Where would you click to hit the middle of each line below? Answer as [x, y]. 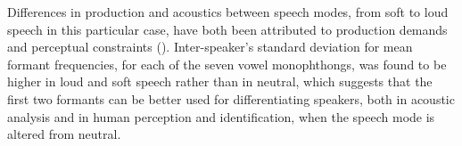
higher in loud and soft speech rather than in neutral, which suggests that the [220, 81]
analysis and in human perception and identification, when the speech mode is [221, 116]
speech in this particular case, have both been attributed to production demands [227, 29]
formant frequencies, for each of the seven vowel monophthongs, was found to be [227, 64]
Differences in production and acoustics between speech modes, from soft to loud [228, 12]
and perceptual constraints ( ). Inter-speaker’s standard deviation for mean [210, 47]
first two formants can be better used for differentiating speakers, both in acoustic [231, 98]
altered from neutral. [64, 134]
